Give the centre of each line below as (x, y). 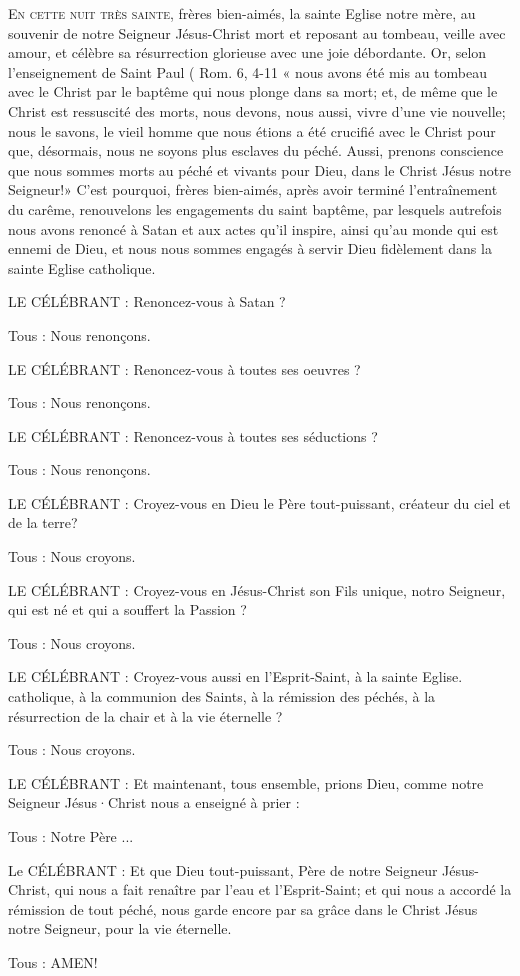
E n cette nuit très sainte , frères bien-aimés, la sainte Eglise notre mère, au (242, 13)
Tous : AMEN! (53, 961)
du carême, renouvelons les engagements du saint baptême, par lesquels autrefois (255, 208)
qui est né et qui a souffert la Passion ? (127, 609)
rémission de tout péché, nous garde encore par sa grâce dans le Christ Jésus (243, 908)
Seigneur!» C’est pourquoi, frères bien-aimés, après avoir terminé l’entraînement (253, 189)
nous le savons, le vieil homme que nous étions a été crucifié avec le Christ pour (252, 130)
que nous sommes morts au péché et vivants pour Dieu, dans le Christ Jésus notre (259, 169)
